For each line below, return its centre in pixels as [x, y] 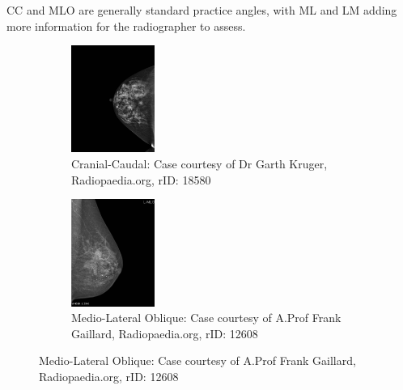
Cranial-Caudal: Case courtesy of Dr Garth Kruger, [199, 164]
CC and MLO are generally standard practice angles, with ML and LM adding [202, 10]
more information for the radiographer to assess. [126, 25]
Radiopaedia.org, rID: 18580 [141, 179]
